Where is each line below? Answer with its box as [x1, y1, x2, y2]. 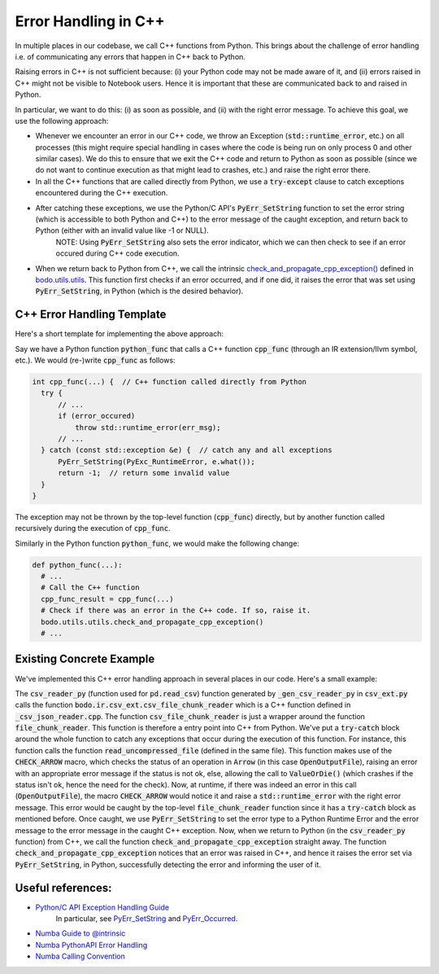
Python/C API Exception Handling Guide [35, 902, 170, 912]
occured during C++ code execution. [55, 248, 180, 258]
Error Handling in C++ [15, 12, 166, 30]
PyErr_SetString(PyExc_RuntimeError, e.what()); [58, 457, 255, 466]
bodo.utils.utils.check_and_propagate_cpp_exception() [41, 617, 264, 626]
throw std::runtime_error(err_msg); [74, 423, 221, 432]
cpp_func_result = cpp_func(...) [41, 594, 174, 603]
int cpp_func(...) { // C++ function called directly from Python [32, 377, 307, 387]
